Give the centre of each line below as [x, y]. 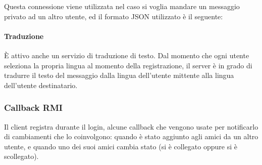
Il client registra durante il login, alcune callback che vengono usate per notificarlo [131, 126]
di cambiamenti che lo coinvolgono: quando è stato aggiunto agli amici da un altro [131, 136]
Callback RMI [33, 108]
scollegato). [21, 156]
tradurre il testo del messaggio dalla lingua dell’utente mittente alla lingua [119, 75]
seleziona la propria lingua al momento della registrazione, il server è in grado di [128, 65]
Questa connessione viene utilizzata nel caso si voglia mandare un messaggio [122, 6]
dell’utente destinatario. [41, 85]
